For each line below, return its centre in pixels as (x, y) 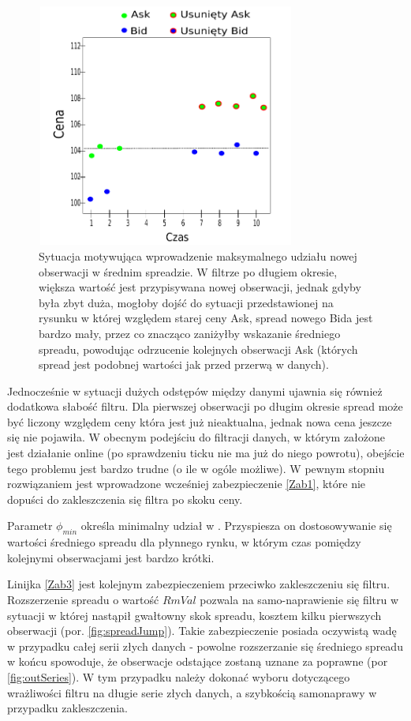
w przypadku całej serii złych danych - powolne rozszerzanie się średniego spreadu (205, 646)
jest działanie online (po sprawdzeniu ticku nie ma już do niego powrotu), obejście (206, 453)
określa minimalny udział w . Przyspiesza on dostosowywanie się (236, 526)
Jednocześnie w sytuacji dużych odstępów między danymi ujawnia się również (195, 391)
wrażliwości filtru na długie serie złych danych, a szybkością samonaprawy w (192, 692)
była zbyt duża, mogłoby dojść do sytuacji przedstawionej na (186, 302)
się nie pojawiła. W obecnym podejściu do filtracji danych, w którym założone (196, 437)
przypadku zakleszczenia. (67, 708)
